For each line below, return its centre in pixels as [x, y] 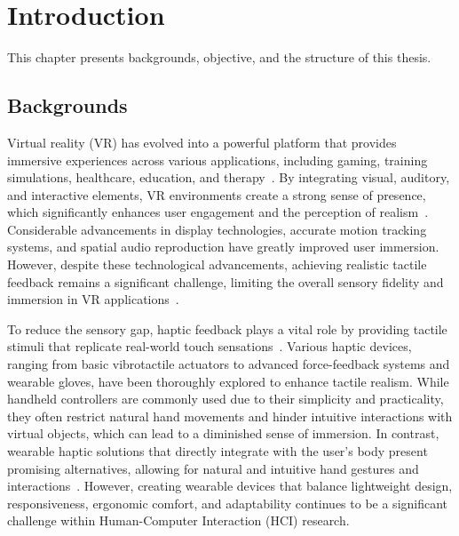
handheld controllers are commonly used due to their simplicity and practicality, [226, 399]
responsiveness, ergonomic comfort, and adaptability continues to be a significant [228, 503]
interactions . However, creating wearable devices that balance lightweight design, [230, 486]
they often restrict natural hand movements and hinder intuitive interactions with [230, 416]
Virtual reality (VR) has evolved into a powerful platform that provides [202, 142]
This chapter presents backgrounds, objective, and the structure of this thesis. [219, 57]
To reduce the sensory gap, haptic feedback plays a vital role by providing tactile [227, 328]
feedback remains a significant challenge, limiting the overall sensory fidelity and [226, 281]
